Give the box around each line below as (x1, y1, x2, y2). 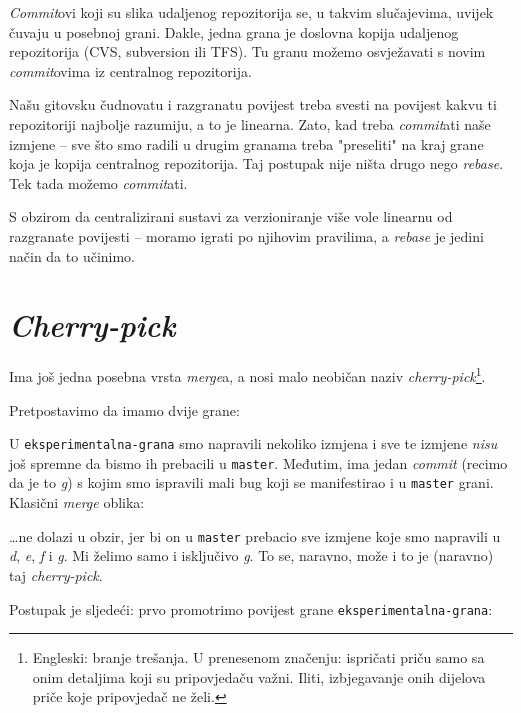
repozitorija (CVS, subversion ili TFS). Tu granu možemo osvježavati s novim (9, 41, 486, 62)
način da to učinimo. (9, 245, 136, 266)
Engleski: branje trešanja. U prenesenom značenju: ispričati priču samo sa (32, 647, 485, 668)
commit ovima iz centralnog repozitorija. (9, 60, 252, 81)
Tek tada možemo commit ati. (9, 172, 188, 193)
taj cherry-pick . (9, 564, 103, 585)
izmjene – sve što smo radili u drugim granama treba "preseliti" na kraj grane (9, 133, 484, 154)
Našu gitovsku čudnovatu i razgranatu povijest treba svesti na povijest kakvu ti (9, 94, 497, 115)
